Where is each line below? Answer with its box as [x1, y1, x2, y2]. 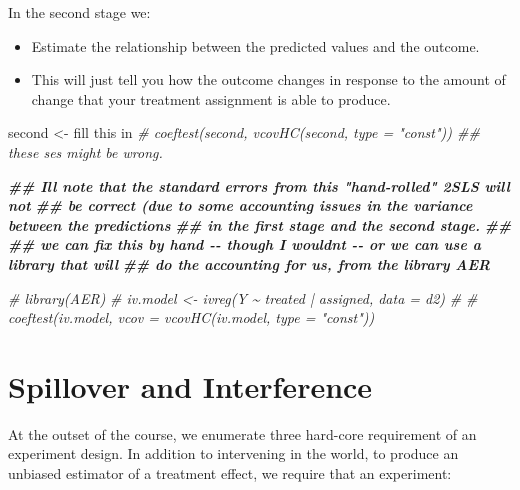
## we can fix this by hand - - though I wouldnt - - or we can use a [8, 234, 481, 255]
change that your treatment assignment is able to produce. [31, 88, 391, 109]
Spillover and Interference [8, 365, 373, 406]
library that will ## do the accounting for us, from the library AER [8, 253, 491, 274]
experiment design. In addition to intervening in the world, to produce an [8, 443, 459, 464]
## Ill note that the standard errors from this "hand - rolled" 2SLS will [8, 175, 510, 196]
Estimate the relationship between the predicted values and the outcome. [31, 35, 480, 56]
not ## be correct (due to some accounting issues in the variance [8, 195, 473, 216]
